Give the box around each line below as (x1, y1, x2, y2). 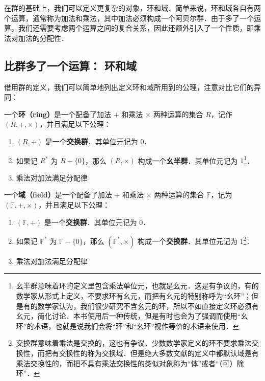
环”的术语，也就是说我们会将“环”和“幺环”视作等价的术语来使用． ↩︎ (16, 320, 239, 331)
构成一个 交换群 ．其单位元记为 (137, 235, 237, 246)
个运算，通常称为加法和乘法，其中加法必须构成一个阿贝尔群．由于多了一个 (4, 12, 254, 23)
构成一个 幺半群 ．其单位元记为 (138, 155, 238, 166)
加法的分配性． (18, 32, 68, 43)
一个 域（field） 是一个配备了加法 (4, 189, 112, 200)
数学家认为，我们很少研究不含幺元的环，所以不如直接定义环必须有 (37, 300, 259, 311)
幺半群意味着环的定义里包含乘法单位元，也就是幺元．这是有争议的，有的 (16, 280, 259, 291)
